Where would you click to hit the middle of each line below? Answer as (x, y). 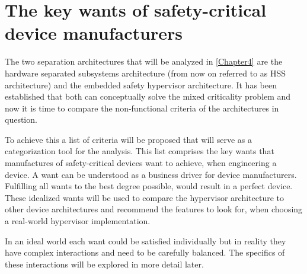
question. (21, 120)
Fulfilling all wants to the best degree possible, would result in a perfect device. (149, 186)
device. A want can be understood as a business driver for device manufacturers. (151, 174)
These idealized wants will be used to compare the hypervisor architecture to (145, 197)
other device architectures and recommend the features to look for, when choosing (154, 209)
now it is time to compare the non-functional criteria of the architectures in (142, 108)
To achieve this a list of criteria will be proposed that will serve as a (129, 139)
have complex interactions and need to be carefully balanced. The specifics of (145, 252)
